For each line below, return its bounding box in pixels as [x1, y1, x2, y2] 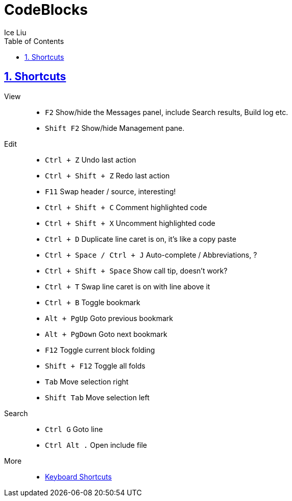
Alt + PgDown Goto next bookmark [45, 329, 167, 338]
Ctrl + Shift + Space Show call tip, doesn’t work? [45, 266, 228, 275]
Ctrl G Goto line [45, 424, 103, 434]
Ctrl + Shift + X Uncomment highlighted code [45, 218, 215, 227]
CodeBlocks [4, 1, 88, 18]
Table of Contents [4, 36, 64, 45]
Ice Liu [4, 28, 27, 37]
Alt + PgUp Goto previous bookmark [45, 313, 173, 323]
